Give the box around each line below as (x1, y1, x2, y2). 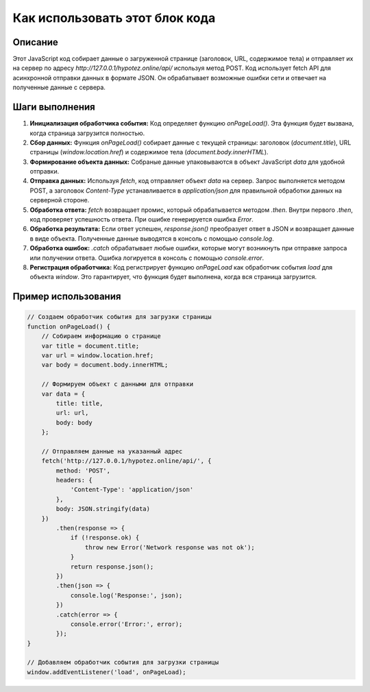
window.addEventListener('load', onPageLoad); (27, 668, 186, 676)
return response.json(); (70, 562, 154, 571)
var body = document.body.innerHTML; (41, 361, 169, 369)
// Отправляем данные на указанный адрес (41, 447, 183, 455)
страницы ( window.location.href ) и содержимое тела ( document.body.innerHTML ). (29, 148, 269, 156)
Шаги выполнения (12, 102, 95, 113)
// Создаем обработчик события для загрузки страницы (27, 313, 212, 321)
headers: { (56, 477, 92, 484)
